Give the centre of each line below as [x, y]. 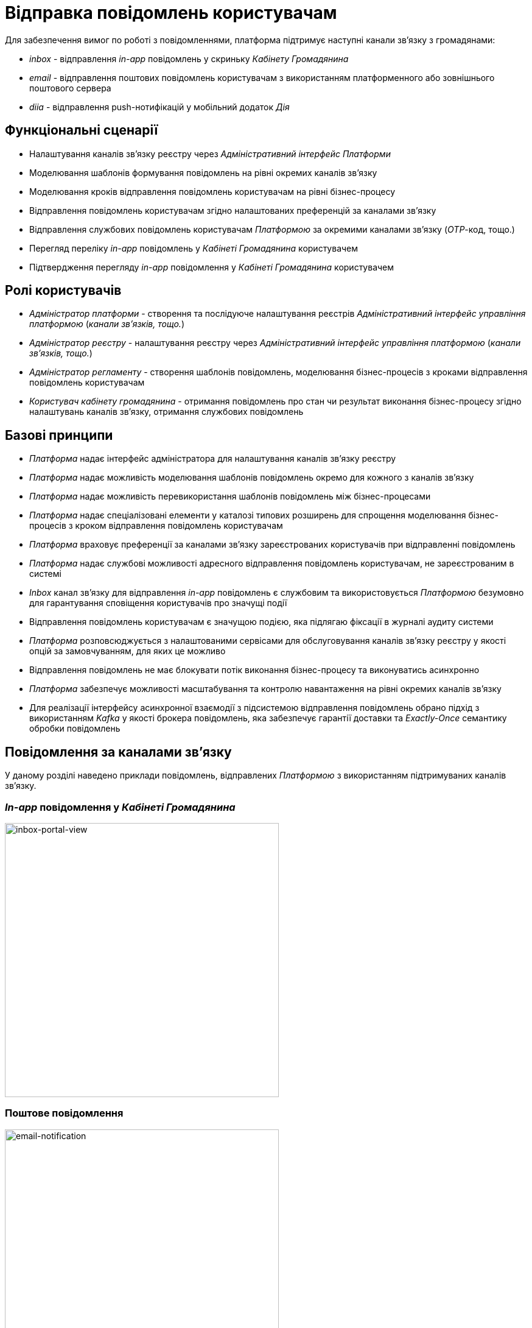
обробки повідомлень [75, 729]
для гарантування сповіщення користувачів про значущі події [158, 603]
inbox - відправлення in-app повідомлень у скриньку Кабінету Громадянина [189, 58]
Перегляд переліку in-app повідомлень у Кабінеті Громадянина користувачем [194, 248]
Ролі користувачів [63, 291]
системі [45, 574]
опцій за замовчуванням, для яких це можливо [128, 651]
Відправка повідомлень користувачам [171, 13]
